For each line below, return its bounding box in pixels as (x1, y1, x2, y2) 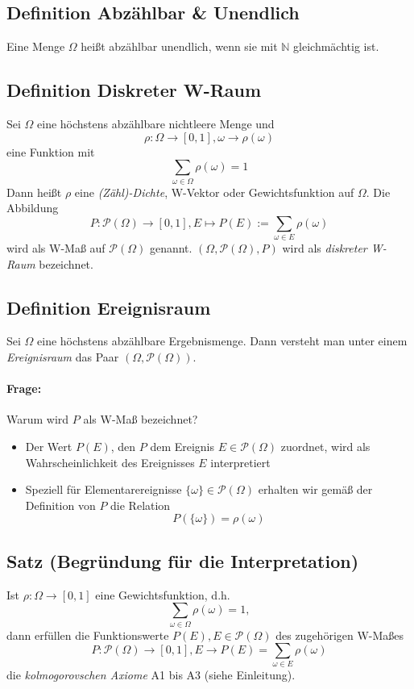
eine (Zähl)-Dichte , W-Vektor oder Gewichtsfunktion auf (74, 183, 354, 200)
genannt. (149, 240, 193, 257)
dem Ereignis (150, 438, 215, 454)
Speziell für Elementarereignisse (25, 481, 182, 498)
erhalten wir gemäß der (258, 481, 373, 498)
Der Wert (25, 438, 72, 454)
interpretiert (210, 453, 271, 470)
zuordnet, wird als (280, 438, 371, 454)
